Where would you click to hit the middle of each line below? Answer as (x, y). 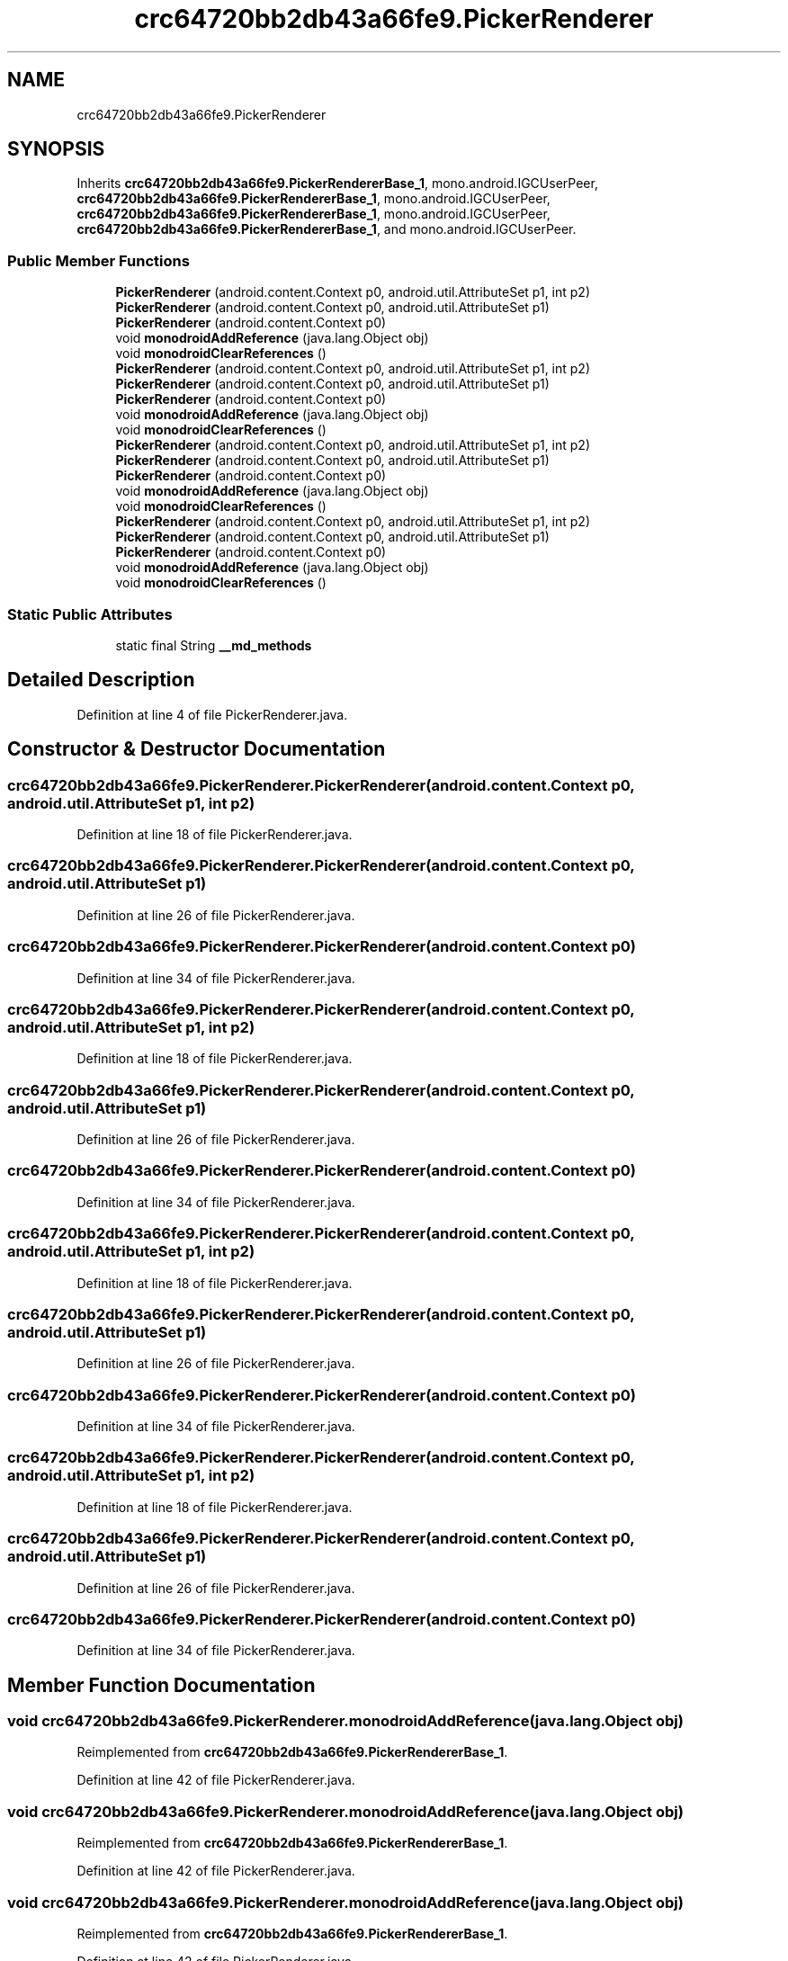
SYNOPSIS (56, 149)
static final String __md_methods (214, 645)
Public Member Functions (98, 260)
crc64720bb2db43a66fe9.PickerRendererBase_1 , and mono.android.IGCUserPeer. (327, 229)
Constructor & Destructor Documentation (197, 749)
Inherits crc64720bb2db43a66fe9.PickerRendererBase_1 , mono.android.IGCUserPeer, (337, 184)
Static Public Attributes (90, 614)
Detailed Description (101, 680)
